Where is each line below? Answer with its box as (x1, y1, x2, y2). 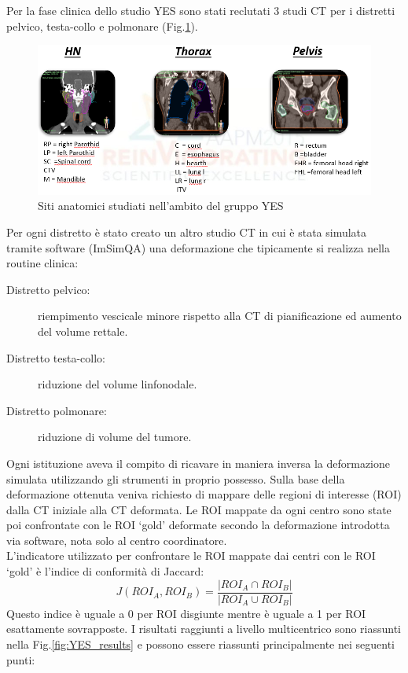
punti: (6, 651, 35, 667)
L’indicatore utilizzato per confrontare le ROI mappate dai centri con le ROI (6, 547, 376, 564)
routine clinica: (6, 255, 79, 271)
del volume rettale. (38, 322, 128, 339)
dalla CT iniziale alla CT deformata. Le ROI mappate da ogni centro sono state (6, 501, 391, 517)
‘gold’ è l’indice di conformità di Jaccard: (6, 563, 204, 579)
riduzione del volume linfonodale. (38, 376, 197, 392)
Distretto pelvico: (6, 281, 90, 297)
